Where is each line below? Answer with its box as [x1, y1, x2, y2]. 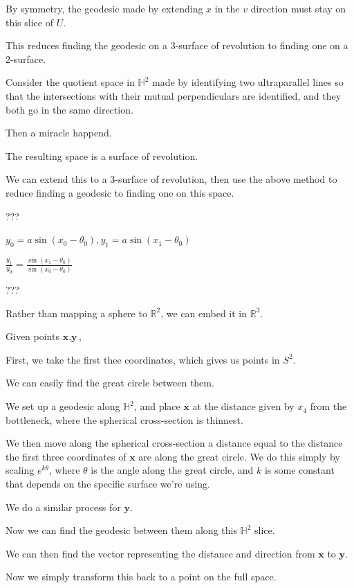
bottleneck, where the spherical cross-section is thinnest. [6, 412, 243, 427]
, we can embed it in [160, 305, 248, 320]
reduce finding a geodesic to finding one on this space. [6, 185, 234, 199]
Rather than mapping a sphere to [6, 305, 147, 320]
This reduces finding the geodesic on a [6, 38, 167, 53]
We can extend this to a [6, 172, 107, 186]
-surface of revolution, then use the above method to [115, 172, 337, 186]
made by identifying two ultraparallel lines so [151, 75, 344, 89]
